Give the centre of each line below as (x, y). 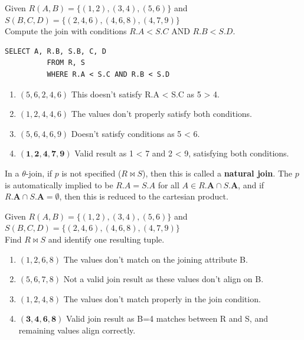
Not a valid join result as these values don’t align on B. (164, 279)
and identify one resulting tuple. (106, 239)
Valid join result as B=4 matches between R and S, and (167, 318)
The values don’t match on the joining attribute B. (156, 259)
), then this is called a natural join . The (217, 173)
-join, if (39, 173)
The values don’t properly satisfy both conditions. (161, 114)
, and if (251, 184)
